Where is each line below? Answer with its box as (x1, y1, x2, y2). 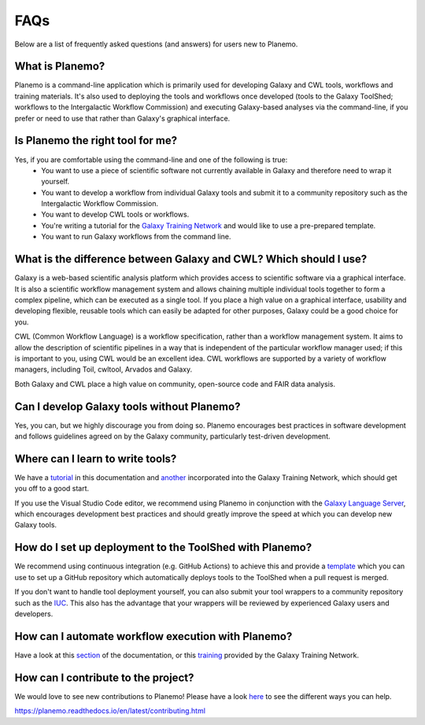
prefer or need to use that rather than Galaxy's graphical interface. (14, 113, 231, 123)
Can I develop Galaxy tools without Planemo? (14, 400, 241, 413)
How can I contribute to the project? (14, 671, 194, 684)
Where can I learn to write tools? (14, 452, 177, 465)
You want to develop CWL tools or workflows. (41, 209, 190, 220)
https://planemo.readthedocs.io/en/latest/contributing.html (14, 706, 206, 716)
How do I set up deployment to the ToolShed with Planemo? (14, 541, 312, 554)
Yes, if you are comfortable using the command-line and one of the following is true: (14, 154, 288, 165)
